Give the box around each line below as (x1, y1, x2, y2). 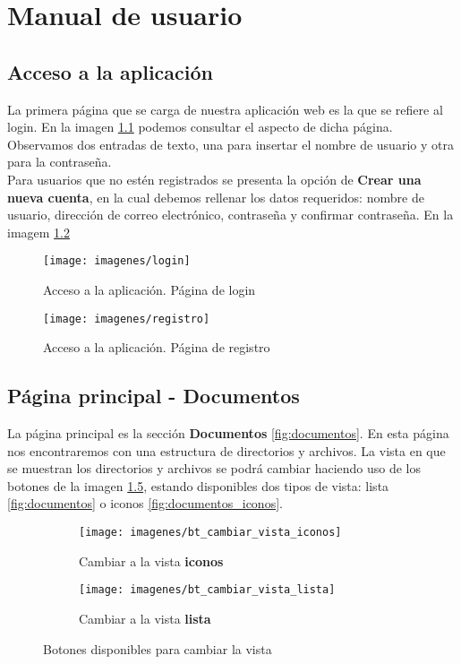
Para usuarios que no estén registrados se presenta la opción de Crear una (7, 169, 422, 188)
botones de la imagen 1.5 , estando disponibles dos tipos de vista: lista (7, 476, 389, 495)
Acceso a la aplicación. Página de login (43, 280, 256, 298)
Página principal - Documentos (7, 382, 300, 410)
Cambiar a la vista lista (79, 608, 211, 627)
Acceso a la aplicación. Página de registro (43, 338, 270, 357)
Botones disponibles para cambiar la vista (43, 639, 272, 658)
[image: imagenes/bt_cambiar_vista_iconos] (79, 526, 342, 539)
